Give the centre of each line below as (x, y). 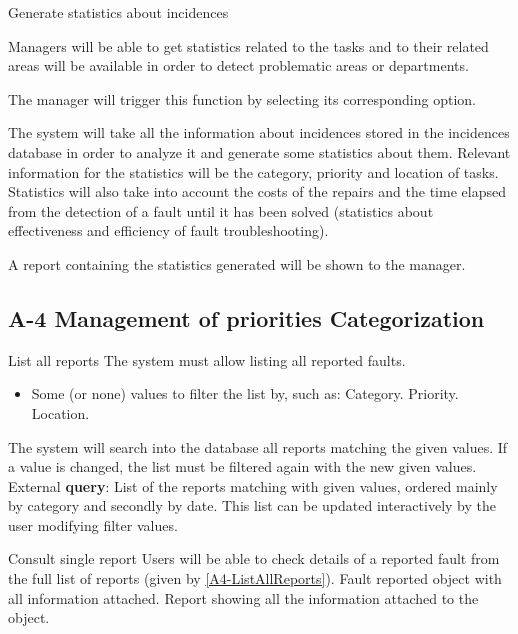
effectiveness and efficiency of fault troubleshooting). (168, 230)
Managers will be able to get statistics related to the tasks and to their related (248, 45)
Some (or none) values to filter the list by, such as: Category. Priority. (245, 393)
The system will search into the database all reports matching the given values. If (258, 446)
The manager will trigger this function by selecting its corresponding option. (242, 98)
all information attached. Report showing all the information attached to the (243, 597)
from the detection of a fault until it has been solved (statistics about (221, 210)
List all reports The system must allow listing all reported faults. (207, 359)
